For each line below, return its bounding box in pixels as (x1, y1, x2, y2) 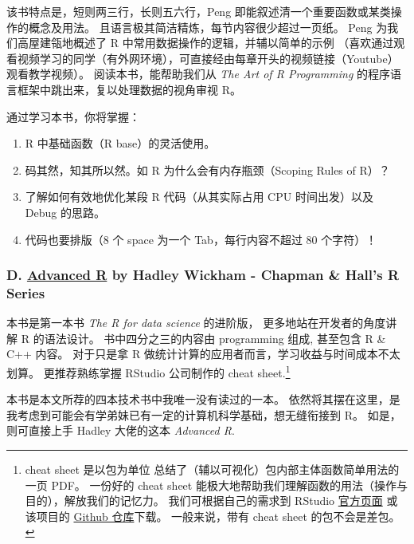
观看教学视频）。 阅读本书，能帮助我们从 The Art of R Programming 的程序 (6, 65, 390, 82)
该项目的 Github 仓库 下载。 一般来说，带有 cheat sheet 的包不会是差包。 (25, 507, 400, 524)
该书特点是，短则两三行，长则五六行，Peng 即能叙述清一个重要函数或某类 (6, 3, 391, 19)
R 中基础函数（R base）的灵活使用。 (25, 135, 216, 152)
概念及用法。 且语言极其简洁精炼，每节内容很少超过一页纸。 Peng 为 (28, 18, 388, 35)
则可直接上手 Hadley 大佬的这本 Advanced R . (6, 422, 235, 439)
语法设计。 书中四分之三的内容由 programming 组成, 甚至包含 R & (44, 329, 386, 346)
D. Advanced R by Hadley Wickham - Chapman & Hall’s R (6, 265, 400, 285)
